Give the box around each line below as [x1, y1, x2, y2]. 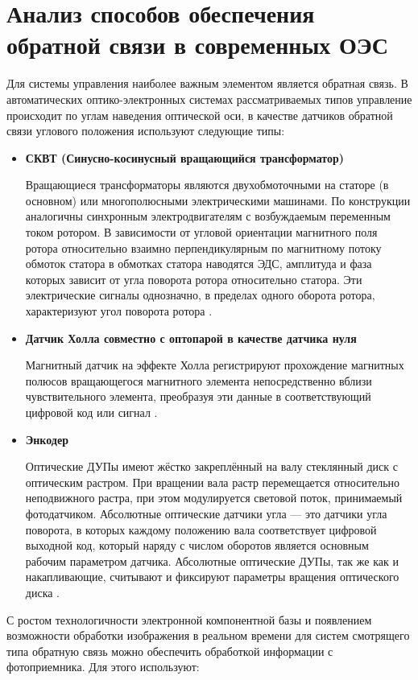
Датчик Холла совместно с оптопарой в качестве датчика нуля [25, 329, 357, 346]
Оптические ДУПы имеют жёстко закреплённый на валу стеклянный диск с [25, 458, 399, 475]
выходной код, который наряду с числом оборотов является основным [25, 537, 369, 554]
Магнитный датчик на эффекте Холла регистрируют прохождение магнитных [25, 356, 404, 373]
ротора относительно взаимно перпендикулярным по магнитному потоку [25, 239, 382, 256]
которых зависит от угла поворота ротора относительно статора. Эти [25, 270, 362, 287]
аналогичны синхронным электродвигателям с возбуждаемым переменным [25, 208, 391, 225]
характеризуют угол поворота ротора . [25, 303, 213, 319]
